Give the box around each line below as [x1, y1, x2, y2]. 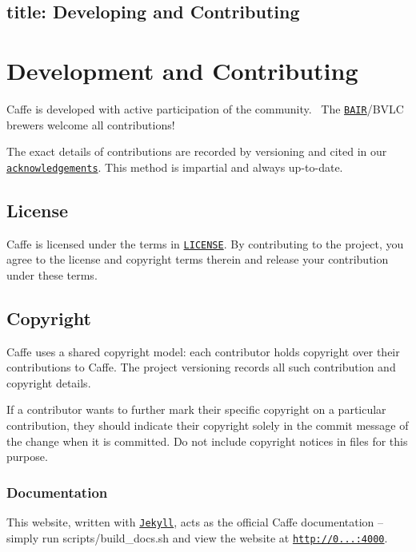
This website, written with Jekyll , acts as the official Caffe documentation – [6, 514, 384, 530]
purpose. [6, 448, 48, 465]
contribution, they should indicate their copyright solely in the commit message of [6, 417, 409, 434]
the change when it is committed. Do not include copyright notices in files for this [6, 432, 408, 449]
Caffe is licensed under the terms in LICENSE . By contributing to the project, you [6, 235, 404, 252]
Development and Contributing [6, 54, 358, 86]
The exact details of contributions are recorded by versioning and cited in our [6, 143, 387, 160]
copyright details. [6, 374, 91, 391]
